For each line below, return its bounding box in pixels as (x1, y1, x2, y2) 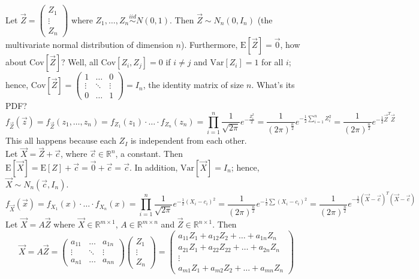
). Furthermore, (181, 38, 238, 51)
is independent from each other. (130, 134, 247, 147)
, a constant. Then (115, 147, 183, 160)
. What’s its (251, 78, 295, 91)
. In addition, (129, 160, 178, 173)
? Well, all (61, 56, 98, 68)
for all (261, 56, 284, 68)
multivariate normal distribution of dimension (5, 38, 173, 51)
